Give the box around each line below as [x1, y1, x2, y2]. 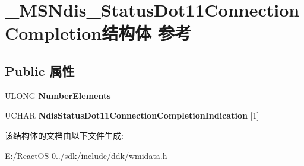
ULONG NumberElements [5, 89, 111, 101]
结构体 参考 [102, 21, 191, 45]
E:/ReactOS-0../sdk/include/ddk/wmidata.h [5, 149, 167, 161]
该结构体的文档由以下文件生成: [5, 129, 123, 141]
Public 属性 [5, 61, 75, 79]
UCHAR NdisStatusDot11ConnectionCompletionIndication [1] [5, 109, 259, 122]
